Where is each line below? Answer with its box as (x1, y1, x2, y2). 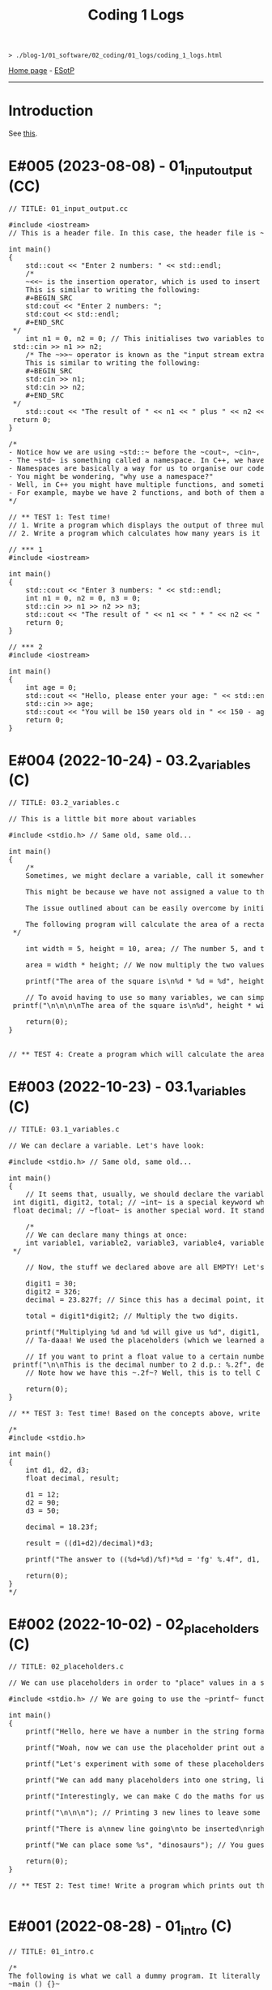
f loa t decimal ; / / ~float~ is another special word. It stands (12, 1205, 270, 1215)
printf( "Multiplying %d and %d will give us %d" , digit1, (25, 1327, 261, 1337)
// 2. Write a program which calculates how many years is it (8, 528, 261, 537)
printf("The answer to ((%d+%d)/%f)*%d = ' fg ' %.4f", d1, (25, 1554, 261, 1564)
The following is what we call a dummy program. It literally (8, 1971, 261, 1980)
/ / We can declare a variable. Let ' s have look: (8, 1140, 205, 1150)
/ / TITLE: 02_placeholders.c (8, 1662, 124, 1671)
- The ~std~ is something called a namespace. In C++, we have (8, 455, 265, 464)
